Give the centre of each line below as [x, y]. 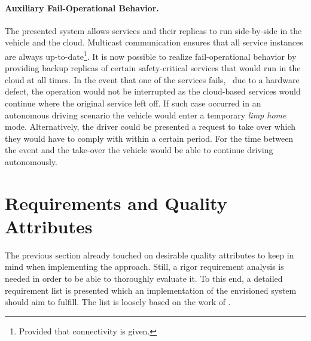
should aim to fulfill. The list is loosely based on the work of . [118, 302]
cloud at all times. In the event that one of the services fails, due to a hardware [152, 79]
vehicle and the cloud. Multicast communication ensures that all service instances [154, 42]
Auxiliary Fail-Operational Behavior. [82, 7]
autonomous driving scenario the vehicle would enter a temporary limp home [146, 115]
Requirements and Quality [116, 203]
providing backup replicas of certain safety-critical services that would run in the [153, 68]
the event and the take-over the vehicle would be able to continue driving [139, 150]
